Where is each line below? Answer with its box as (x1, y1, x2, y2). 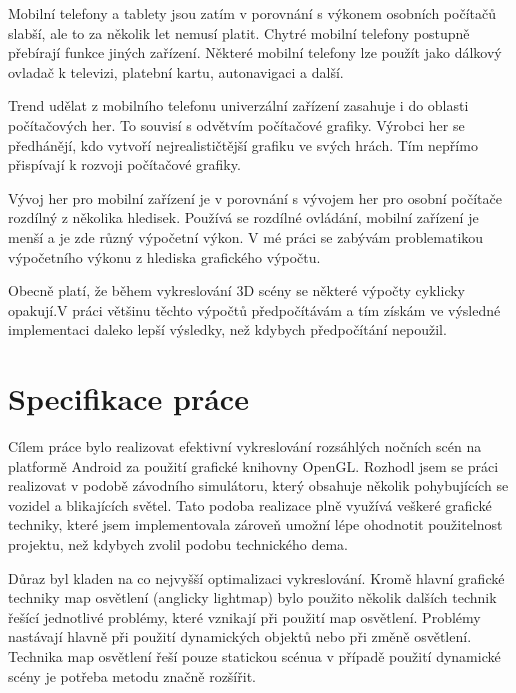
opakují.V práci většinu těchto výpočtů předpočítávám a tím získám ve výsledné (8, 299, 501, 320)
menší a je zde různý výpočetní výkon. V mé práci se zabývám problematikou (8, 226, 484, 247)
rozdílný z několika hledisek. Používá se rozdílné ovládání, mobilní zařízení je (8, 207, 479, 228)
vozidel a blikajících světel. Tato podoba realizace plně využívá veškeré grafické (8, 494, 492, 515)
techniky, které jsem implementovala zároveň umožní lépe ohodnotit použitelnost (8, 514, 503, 535)
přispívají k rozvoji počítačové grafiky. (8, 154, 241, 175)
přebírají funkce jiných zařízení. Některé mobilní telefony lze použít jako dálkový (8, 42, 502, 63)
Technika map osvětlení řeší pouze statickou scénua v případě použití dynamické (8, 645, 501, 666)
